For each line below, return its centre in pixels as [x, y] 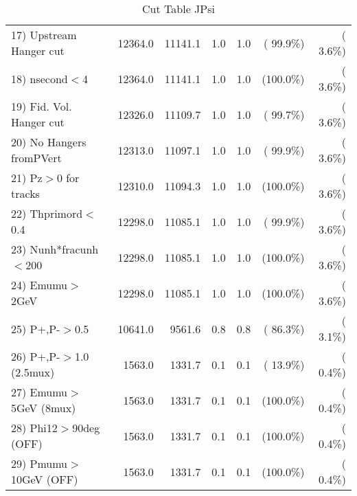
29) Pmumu [39, 463]
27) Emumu [39, 392]
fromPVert [36, 158]
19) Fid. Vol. [42, 106]
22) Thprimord [47, 213]
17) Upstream [44, 35]
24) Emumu [39, 285]
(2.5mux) [33, 372]
